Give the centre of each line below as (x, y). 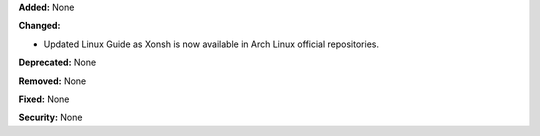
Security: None (50, 117)
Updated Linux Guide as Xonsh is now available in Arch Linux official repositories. (211, 44)
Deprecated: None (57, 62)
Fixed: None (44, 99)
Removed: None (52, 81)
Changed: (39, 26)
